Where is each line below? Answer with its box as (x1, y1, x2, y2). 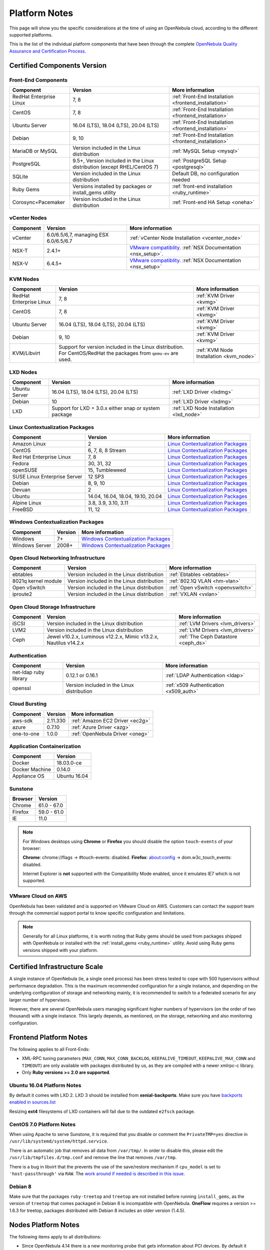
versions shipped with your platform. (22, 947, 98, 953)
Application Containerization (9, 743, 81, 749)
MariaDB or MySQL (12, 147, 57, 154)
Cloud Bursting (9, 700, 47, 707)
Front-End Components (9, 76, 67, 83)
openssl (12, 684, 31, 691)
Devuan (12, 486, 31, 493)
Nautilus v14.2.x (46, 639, 84, 646)
